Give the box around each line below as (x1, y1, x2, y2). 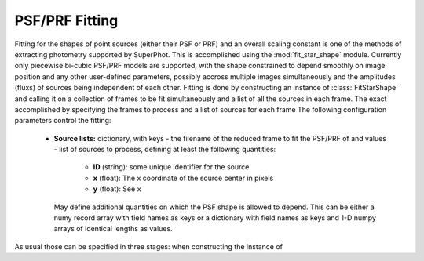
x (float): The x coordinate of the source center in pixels (93, 173, 274, 183)
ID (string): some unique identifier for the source (93, 162, 250, 172)
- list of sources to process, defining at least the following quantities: (53, 145, 276, 154)
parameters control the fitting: (14, 116, 111, 125)
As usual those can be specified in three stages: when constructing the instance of (14, 241, 283, 251)
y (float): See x (93, 184, 141, 194)
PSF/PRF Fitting (14, 12, 119, 29)
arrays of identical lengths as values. (53, 224, 173, 234)
